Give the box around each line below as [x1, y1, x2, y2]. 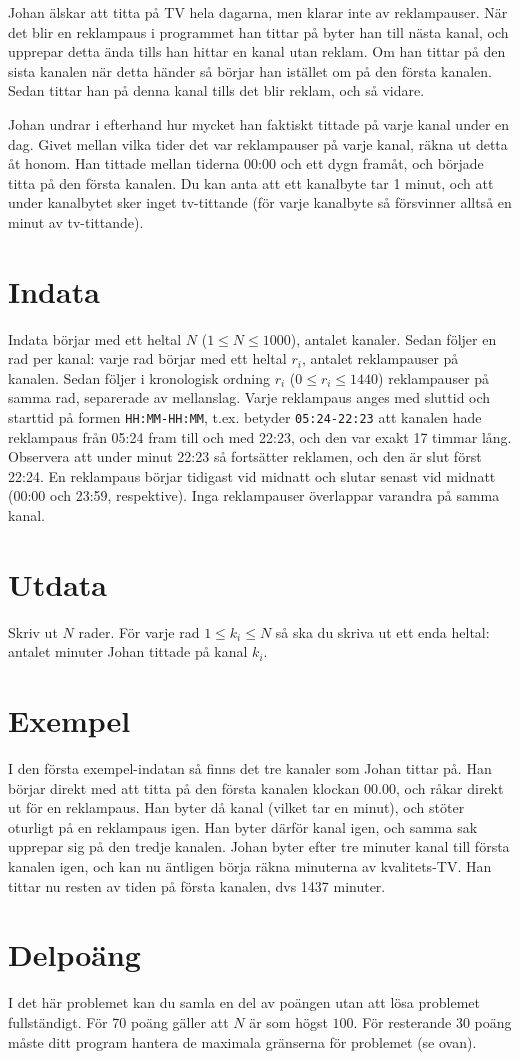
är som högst [249, 1011, 328, 1032]
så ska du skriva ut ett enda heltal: [275, 621, 490, 642]
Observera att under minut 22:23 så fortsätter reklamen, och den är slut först [8, 446, 482, 467]
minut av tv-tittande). [8, 211, 144, 232]
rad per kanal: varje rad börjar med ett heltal [8, 348, 287, 369]
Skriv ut [8, 621, 58, 642]
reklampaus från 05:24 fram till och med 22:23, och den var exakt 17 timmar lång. [8, 426, 512, 447]
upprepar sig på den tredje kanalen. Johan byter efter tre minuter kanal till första [8, 836, 510, 857]
